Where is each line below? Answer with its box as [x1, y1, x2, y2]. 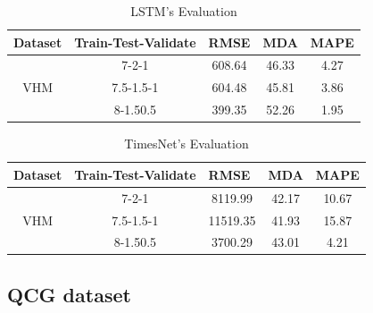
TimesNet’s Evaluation [124, 134, 249, 153]
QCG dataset [7, 280, 131, 308]
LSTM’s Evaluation [130, 2, 237, 20]
